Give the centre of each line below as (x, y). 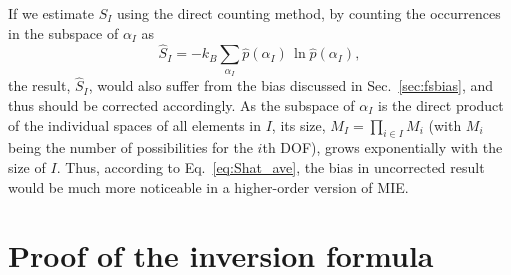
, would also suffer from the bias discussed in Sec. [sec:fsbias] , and (291, 85)
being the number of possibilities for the (130, 147)
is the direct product (441, 105)
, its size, (298, 124)
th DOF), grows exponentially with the (382, 147)
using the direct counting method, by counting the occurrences (309, 13)
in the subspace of (63, 32)
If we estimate (51, 13)
